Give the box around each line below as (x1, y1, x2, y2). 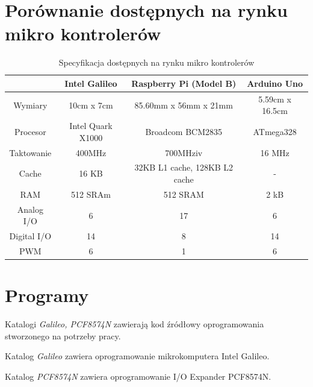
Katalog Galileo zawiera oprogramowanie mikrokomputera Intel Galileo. (5, 350, 270, 362)
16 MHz (260, 146, 290, 159)
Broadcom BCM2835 (145, 125, 223, 137)
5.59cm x (258, 92, 292, 105)
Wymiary (13, 98, 48, 111)
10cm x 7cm (69, 98, 113, 111)
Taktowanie (9, 146, 52, 159)
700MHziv (165, 146, 203, 159)
